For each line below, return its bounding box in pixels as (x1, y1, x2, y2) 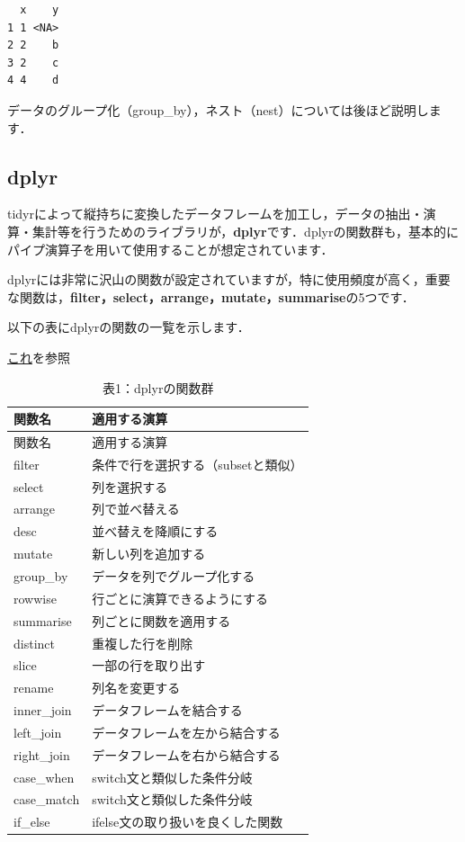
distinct (13, 633, 55, 652)
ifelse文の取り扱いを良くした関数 (92, 812, 283, 831)
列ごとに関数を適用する (92, 611, 231, 630)
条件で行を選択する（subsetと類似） (92, 454, 303, 473)
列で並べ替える (92, 499, 180, 518)
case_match (13, 790, 80, 809)
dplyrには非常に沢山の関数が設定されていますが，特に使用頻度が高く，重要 (7, 270, 451, 289)
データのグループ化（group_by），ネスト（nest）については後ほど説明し (7, 100, 429, 119)
